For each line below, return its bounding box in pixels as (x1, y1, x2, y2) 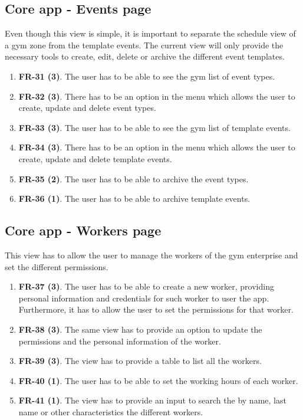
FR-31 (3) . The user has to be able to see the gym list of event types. (18, 70, 275, 82)
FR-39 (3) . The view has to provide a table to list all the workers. (18, 355, 262, 367)
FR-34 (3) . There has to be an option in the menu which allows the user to (18, 141, 295, 153)
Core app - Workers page (5, 221, 162, 239)
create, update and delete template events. (18, 152, 172, 165)
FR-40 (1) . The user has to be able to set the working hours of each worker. (18, 374, 298, 386)
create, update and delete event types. (18, 101, 156, 114)
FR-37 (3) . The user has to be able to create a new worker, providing (18, 280, 274, 293)
